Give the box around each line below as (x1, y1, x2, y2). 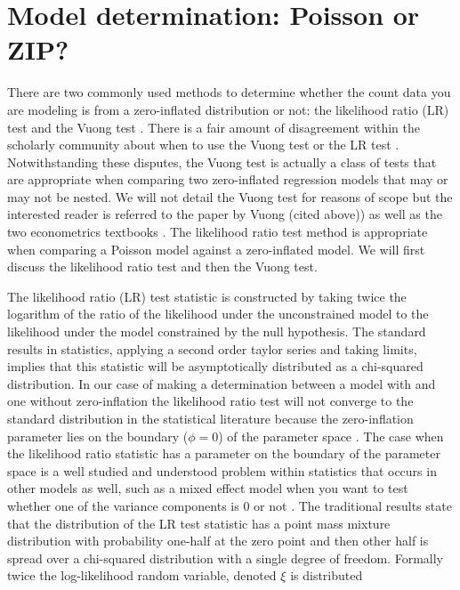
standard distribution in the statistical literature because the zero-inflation (7, 409, 414, 427)
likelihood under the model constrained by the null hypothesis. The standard (7, 322, 426, 341)
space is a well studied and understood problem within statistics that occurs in (7, 461, 437, 480)
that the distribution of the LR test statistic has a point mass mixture (7, 513, 391, 532)
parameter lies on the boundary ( (7, 426, 189, 445)
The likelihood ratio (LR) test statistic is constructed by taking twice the (7, 287, 407, 305)
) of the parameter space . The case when (218, 426, 444, 445)
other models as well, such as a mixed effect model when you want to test (7, 479, 408, 497)
